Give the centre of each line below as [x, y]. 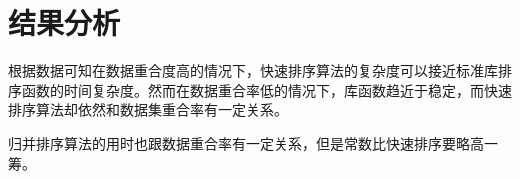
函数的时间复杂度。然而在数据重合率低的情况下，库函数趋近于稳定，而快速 [266, 89]
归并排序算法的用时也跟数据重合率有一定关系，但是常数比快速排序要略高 [246, 142]
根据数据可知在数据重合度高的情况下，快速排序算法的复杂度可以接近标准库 [253, 70]
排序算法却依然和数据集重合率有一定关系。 [148, 109]
